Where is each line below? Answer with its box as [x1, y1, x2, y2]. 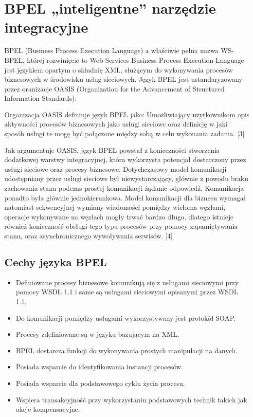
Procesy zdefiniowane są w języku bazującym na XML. [16, 329, 180, 339]
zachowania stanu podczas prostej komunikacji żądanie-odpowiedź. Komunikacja [4, 183, 244, 193]
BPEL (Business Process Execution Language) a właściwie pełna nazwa [4, 45, 218, 55]
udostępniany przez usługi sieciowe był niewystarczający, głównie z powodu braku [4, 173, 249, 183]
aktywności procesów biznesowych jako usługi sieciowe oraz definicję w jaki [4, 119, 228, 129]
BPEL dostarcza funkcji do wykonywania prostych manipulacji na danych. [16, 345, 238, 355]
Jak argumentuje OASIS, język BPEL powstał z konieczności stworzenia [4, 145, 220, 155]
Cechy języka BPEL [4, 254, 107, 269]
